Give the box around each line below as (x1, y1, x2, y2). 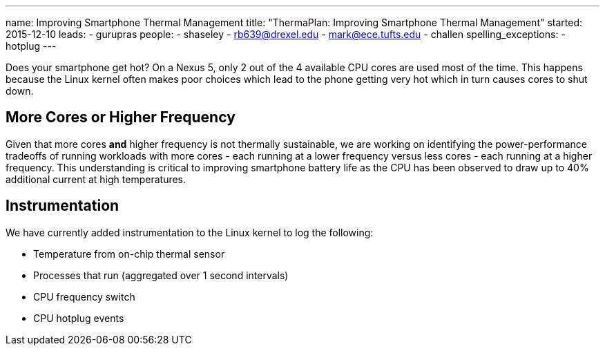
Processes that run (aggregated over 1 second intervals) (33, 269, 289, 281)
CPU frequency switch (33, 290, 135, 303)
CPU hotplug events (33, 312, 124, 324)
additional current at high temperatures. (6, 173, 186, 185)
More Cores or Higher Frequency (6, 108, 236, 126)
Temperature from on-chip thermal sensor (33, 247, 225, 260)
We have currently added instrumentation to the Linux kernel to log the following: (6, 226, 374, 238)
